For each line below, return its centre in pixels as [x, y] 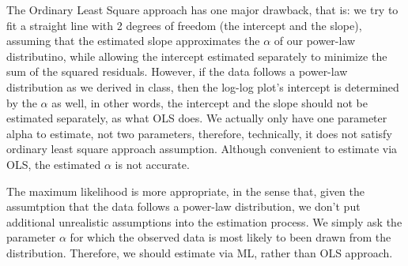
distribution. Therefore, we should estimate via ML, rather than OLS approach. [200, 252]
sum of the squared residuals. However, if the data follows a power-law [177, 71]
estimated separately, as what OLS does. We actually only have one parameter [197, 118]
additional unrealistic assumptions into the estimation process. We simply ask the [204, 221]
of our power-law [315, 41]
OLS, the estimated [54, 164]
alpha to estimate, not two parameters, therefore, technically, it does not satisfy [199, 133]
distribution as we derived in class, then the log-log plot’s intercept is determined [203, 86]
